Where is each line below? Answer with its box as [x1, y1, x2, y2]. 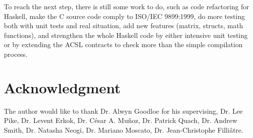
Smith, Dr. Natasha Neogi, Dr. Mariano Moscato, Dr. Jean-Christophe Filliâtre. [4, 124, 243, 135]
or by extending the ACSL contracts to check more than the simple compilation [4, 39, 243, 50]
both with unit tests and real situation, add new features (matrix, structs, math [4, 20, 243, 31]
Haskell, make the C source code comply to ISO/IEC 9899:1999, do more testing [4, 11, 245, 21]
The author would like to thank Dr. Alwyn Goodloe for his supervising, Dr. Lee [4, 105, 243, 116]
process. [4, 49, 28, 59]
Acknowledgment [4, 77, 121, 97]
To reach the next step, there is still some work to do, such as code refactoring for [4, 1, 249, 11]
